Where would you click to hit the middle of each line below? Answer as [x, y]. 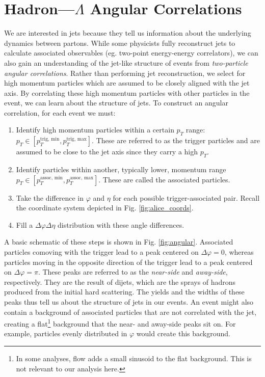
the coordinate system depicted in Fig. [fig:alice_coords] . [105, 208]
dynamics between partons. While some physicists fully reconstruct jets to [120, 43]
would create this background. [183, 333]
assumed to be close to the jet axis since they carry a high [107, 152]
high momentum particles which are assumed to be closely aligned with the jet [127, 83]
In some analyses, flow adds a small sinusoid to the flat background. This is [134, 358]
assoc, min [51, 178]
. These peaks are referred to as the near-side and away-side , [133, 272]
